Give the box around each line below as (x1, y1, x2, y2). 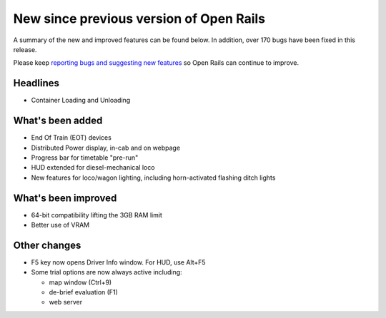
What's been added (13, 115, 103, 127)
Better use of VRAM (31, 221, 89, 229)
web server (49, 298, 82, 307)
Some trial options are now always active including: (31, 268, 182, 277)
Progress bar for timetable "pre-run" (31, 153, 139, 162)
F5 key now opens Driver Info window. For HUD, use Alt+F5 (31, 257, 207, 267)
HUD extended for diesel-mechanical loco (31, 163, 155, 172)
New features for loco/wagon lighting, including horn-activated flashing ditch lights (31, 173, 276, 182)
